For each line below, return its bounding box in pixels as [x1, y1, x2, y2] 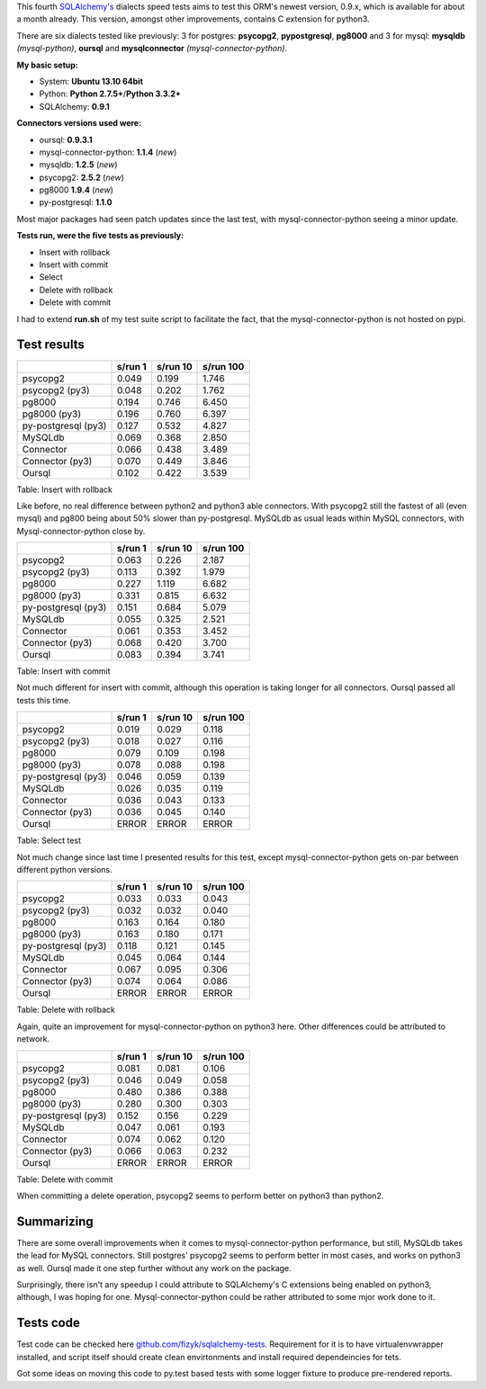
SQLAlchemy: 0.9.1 [39, 101, 110, 112]
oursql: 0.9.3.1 [39, 134, 94, 145]
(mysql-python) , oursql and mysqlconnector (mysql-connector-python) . [16, 43, 288, 54]
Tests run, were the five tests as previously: [16, 230, 184, 241]
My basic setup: [16, 59, 78, 70]
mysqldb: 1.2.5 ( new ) [39, 159, 118, 170]
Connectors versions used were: [16, 118, 142, 129]
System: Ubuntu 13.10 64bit [39, 76, 144, 86]
